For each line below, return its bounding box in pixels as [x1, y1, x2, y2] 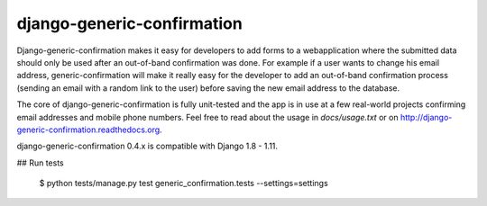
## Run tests [16, 157, 64, 168]
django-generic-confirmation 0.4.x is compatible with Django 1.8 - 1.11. [16, 140, 279, 152]
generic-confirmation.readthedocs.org [16, 124, 161, 135]
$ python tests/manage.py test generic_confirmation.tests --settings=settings [39, 178, 328, 189]
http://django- [400, 112, 453, 122]
